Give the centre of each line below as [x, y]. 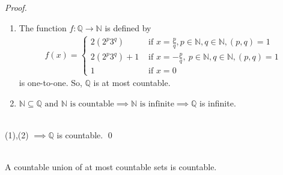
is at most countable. [132, 83]
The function [43, 27]
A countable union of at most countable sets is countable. [111, 167]
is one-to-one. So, [50, 83]
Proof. [16, 7]
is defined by [128, 27]
